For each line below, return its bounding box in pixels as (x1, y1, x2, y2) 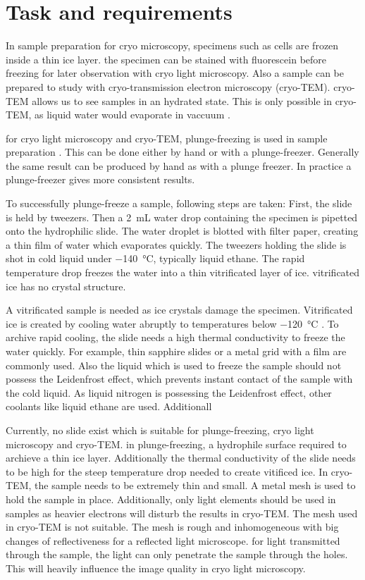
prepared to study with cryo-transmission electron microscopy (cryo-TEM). (6, 79, 330, 94)
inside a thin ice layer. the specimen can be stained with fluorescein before (6, 51, 327, 66)
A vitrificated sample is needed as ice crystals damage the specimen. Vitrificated (6, 302, 353, 317)
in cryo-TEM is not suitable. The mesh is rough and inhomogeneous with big (6, 519, 339, 534)
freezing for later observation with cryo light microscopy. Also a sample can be (6, 66, 345, 80)
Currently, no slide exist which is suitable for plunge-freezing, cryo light (6, 422, 314, 437)
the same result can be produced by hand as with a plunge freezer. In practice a (6, 158, 352, 173)
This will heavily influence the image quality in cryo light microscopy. (6, 560, 306, 575)
